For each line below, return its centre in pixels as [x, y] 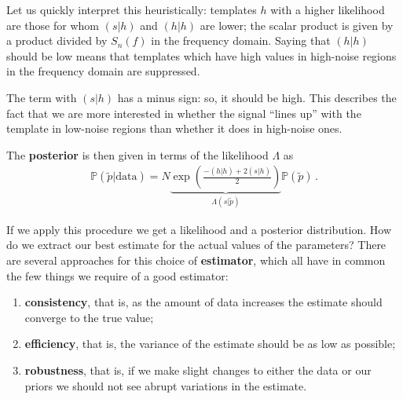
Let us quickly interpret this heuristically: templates [132, 9]
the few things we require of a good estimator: [117, 275]
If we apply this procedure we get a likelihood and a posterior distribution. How [199, 229]
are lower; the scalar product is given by [297, 25]
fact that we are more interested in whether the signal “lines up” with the [184, 113]
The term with [42, 97]
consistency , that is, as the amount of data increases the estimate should [203, 302]
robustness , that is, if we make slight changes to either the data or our [198, 370]
